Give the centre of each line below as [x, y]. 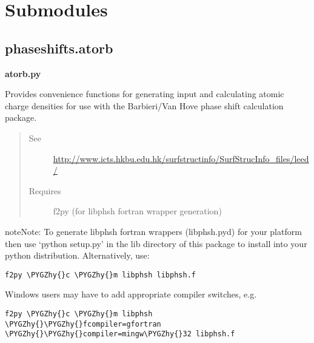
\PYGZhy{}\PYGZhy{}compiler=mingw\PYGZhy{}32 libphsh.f [120, 334]
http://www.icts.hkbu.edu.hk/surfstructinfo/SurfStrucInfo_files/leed [181, 158]
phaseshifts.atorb [59, 48]
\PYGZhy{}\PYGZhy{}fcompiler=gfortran [83, 324]
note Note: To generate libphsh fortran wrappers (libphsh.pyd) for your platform [153, 231]
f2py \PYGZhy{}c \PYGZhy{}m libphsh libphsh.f [100, 275]
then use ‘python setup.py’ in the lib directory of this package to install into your [156, 243]
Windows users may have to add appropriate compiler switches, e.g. [131, 294]
